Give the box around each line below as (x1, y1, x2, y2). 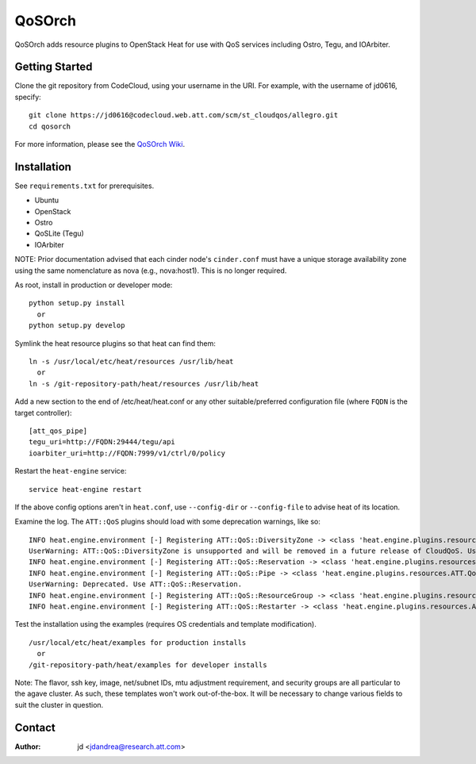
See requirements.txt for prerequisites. (14, 181, 155, 190)
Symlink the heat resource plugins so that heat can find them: (14, 338, 216, 348)
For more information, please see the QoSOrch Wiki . (14, 140, 186, 149)
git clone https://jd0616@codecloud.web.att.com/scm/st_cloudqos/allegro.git (29, 111, 339, 120)
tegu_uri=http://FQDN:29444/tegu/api (29, 437, 176, 447)
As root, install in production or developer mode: (14, 280, 173, 290)
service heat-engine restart (29, 485, 142, 493)
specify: (14, 92, 41, 102)
